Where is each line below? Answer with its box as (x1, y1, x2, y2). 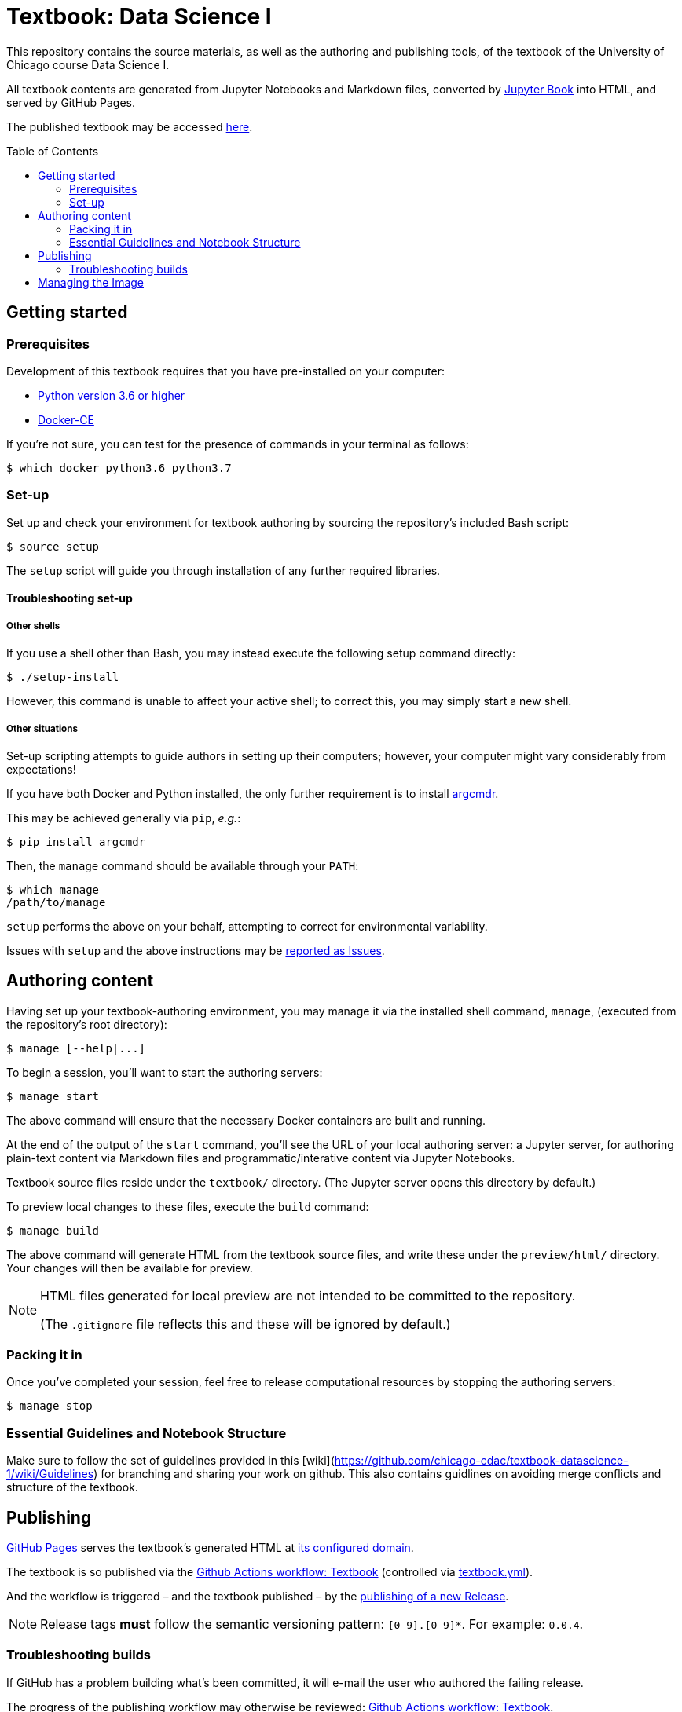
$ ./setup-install (6, 671, 119, 684)
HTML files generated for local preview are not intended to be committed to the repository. (40, 1287, 576, 1304)
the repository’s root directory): (6, 1017, 167, 1031)
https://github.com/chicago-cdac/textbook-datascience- (334, 1454, 629, 1468)
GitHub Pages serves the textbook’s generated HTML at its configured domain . (6, 1541, 414, 1555)
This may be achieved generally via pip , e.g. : (6, 810, 241, 825)
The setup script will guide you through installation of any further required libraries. (6, 563, 441, 577)
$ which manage (6, 883, 100, 896)
